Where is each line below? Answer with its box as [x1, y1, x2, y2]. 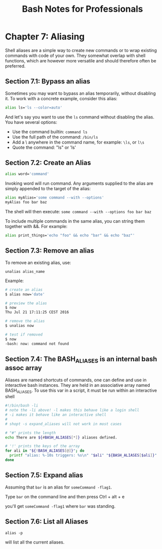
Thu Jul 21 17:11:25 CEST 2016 [5, 310, 69, 315]
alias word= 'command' [5, 172, 50, 176]
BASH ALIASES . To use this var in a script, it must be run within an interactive [5, 387, 157, 394]
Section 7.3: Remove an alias [5, 247, 94, 255]
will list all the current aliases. [5, 539, 65, 545]
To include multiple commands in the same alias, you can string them [5, 218, 145, 224]
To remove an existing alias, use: [5, 260, 71, 265]
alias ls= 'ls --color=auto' [5, 105, 63, 110]
